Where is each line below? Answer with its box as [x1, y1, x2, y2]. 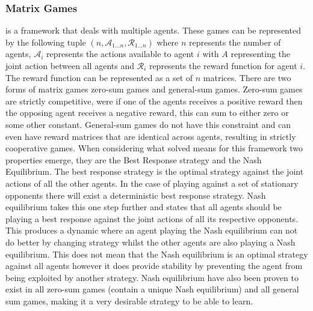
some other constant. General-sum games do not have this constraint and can [5, 118, 291, 130]
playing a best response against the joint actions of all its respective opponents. [5, 212, 299, 225]
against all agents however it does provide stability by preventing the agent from [5, 259, 303, 272]
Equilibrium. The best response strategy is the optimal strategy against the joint [5, 165, 304, 178]
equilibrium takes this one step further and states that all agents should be [5, 201, 282, 213]
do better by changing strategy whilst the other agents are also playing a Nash [5, 235, 296, 248]
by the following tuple [5, 35, 86, 48]
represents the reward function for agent [149, 59, 297, 71]
